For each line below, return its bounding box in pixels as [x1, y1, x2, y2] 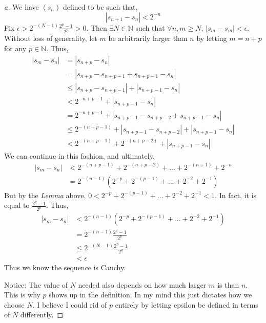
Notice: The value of [4, 279, 68, 290]
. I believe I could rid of [32, 299, 107, 310]
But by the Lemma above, [4, 189, 86, 200]
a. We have [4, 2, 39, 12]
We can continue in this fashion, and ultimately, [4, 150, 155, 161]
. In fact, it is [215, 189, 257, 200]
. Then [86, 22, 107, 33]
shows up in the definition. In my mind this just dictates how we [49, 289, 252, 300]
